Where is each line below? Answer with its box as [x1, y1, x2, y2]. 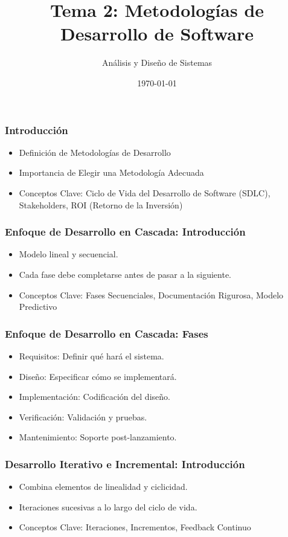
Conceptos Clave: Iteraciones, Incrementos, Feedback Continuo [19, 521, 251, 533]
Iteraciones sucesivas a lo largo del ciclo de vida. [19, 500, 197, 513]
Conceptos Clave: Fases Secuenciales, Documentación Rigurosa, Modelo [19, 288, 284, 301]
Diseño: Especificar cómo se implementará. [19, 370, 177, 382]
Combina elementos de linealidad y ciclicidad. [19, 480, 188, 493]
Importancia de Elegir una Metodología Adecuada [19, 166, 204, 179]
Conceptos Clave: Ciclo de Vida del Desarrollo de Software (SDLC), [19, 186, 270, 199]
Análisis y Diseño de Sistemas [101, 56, 213, 69]
